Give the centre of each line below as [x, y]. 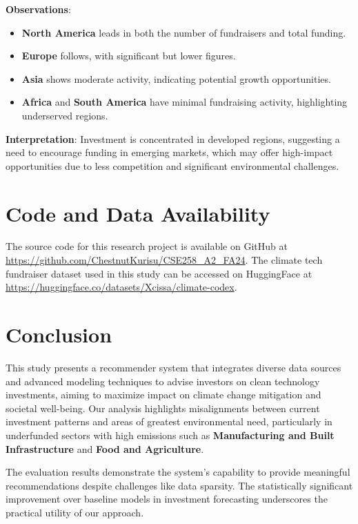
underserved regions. [65, 115]
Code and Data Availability [138, 213]
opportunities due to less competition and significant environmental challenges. [172, 165]
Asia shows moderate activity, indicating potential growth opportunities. [176, 78]
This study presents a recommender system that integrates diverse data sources [173, 367]
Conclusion [59, 334]
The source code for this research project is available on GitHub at [147, 246]
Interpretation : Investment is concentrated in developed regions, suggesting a [173, 138]
